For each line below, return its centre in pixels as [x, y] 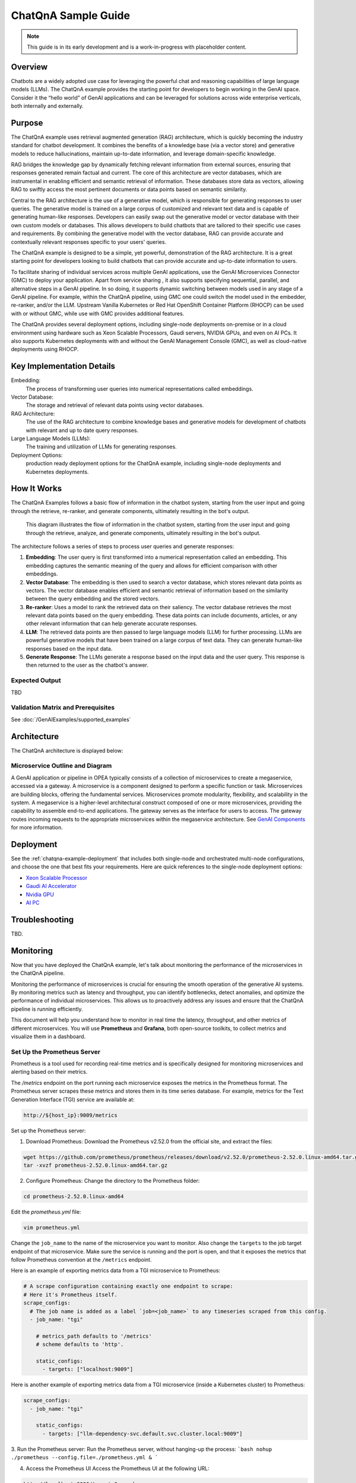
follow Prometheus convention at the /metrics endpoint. [81, 1260]
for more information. [37, 828]
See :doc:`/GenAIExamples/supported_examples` [71, 719]
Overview [29, 67]
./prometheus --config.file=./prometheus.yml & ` [85, 1457]
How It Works [36, 489]
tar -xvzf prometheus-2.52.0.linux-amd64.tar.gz [96, 1165]
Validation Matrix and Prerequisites [63, 708]
